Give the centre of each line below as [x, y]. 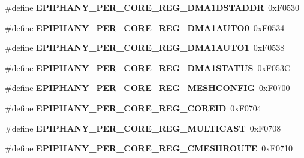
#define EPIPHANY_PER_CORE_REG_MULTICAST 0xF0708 [143, 128]
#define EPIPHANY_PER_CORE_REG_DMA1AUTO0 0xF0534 [145, 27]
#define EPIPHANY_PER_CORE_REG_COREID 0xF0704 [133, 107]
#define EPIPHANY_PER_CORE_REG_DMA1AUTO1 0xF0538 [145, 48]
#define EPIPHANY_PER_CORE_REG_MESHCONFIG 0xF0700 [148, 88]
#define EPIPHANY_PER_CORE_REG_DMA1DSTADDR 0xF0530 [152, 7]
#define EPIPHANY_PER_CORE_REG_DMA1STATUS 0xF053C [148, 67]
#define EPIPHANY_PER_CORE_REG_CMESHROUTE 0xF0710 [149, 148]
